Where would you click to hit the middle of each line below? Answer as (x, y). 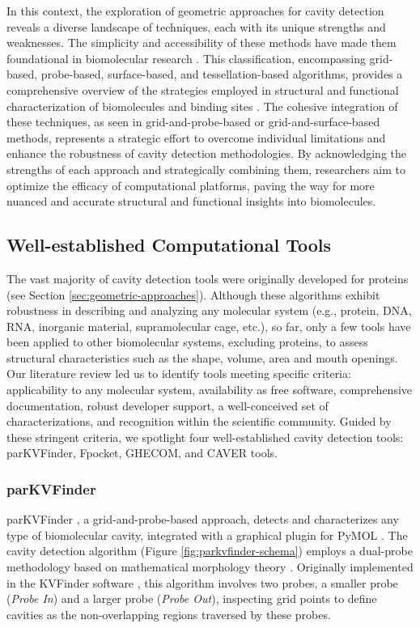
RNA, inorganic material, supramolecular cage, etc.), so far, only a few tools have (209, 326)
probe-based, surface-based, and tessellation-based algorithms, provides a (222, 74)
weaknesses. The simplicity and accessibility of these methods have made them (202, 42)
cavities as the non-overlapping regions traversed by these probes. (169, 614)
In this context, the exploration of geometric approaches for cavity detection (195, 11)
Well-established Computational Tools (169, 245)
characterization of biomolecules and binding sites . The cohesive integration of (202, 106)
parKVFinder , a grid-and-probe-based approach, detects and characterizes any (203, 519)
